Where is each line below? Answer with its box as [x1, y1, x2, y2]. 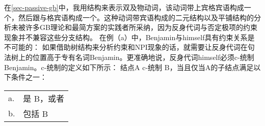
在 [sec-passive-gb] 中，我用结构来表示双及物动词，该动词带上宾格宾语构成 [4, 2, 244, 12]
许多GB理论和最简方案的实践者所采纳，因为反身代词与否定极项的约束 [25, 22, 257, 33]
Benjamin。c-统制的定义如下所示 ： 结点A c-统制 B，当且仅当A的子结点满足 [4, 61, 254, 72]
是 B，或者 [23, 92, 65, 104]
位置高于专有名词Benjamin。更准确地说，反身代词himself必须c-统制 [32, 51, 254, 62]
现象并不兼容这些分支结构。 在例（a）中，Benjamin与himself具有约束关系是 [4, 31, 255, 42]
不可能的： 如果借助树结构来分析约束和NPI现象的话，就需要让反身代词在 [4, 42, 248, 52]
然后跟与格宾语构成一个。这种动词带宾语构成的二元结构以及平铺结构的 [18, 12, 254, 22]
